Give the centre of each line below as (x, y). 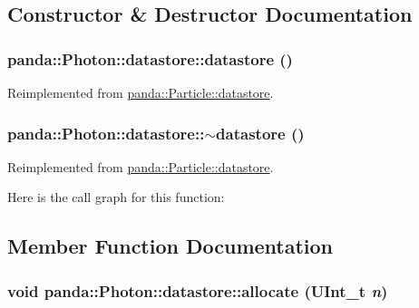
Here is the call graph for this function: (116, 197)
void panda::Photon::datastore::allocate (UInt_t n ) (198, 290)
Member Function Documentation (171, 246)
